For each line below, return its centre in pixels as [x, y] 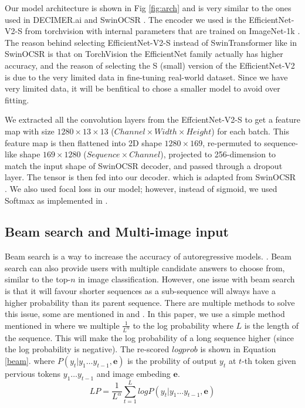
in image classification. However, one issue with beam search [187, 279]
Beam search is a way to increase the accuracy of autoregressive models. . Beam [148, 256]
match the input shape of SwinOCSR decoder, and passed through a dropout [144, 165]
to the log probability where [183, 325]
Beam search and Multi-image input [117, 232]
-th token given [269, 360]
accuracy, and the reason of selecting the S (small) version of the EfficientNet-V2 [150, 65]
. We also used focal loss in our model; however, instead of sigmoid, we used [141, 188]
